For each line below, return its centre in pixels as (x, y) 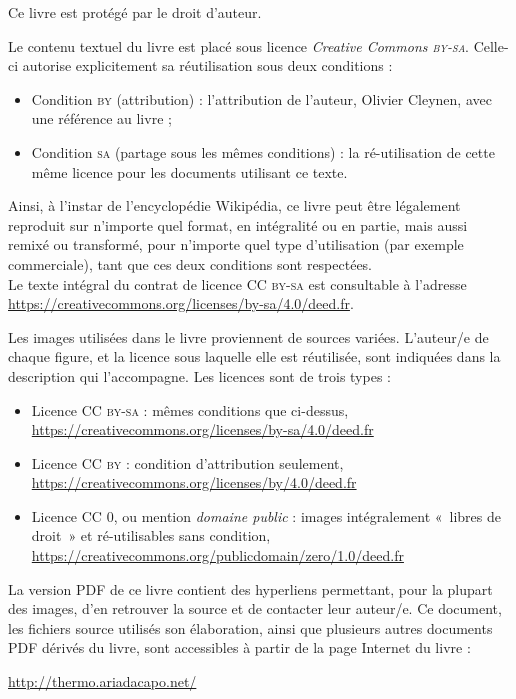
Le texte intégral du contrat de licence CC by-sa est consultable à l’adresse (237, 283)
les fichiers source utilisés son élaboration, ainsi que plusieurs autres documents (250, 627)
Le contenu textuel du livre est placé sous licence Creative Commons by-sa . (238, 45)
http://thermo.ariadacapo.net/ (102, 681)
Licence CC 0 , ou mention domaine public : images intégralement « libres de (266, 515)
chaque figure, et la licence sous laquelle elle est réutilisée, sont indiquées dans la (254, 356)
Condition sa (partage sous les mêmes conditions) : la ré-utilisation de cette (263, 151)
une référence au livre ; (101, 118)
